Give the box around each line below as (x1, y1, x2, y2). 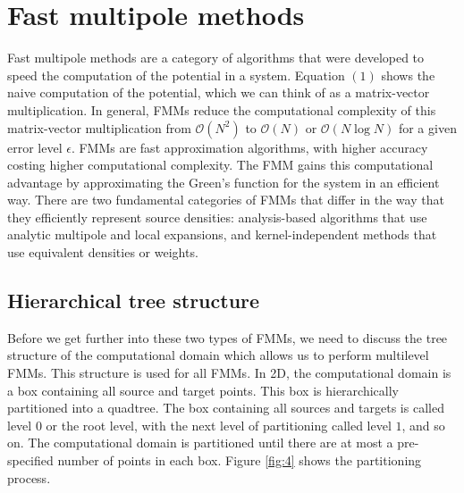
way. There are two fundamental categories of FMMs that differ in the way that (7, 190, 444, 209)
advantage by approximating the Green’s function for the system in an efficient (7, 172, 440, 191)
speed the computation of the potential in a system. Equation (7, 65, 345, 84)
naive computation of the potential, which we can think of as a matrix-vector (7, 83, 430, 102)
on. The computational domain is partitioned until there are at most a (7, 433, 393, 452)
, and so (401, 415, 445, 434)
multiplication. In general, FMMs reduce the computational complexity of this (7, 100, 436, 119)
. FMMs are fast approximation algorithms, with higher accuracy (71, 138, 428, 156)
